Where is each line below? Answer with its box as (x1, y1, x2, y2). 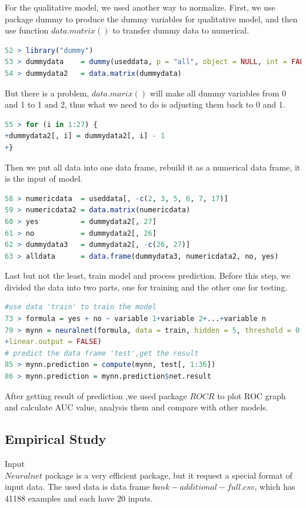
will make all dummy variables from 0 (149, 86, 286, 99)
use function (5, 24, 49, 36)
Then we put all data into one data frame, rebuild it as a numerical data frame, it (5, 161, 301, 173)
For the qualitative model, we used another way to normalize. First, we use (5, 1, 275, 13)
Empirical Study (5, 430, 107, 448)
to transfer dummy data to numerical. (112, 24, 250, 36)
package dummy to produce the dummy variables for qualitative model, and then (5, 12, 298, 25)
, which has (254, 480, 295, 493)
